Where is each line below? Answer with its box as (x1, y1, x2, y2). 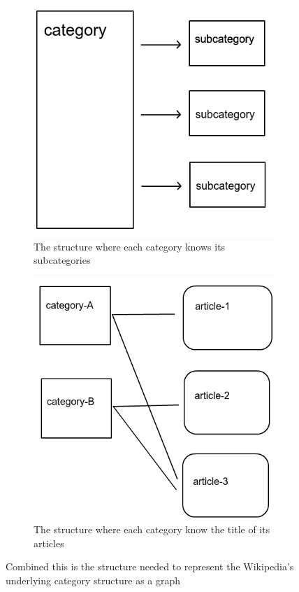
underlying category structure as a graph (6, 572, 181, 587)
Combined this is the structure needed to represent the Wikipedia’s (6, 559, 294, 574)
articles (34, 535, 64, 550)
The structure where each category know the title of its (34, 522, 270, 537)
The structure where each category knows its (34, 239, 226, 253)
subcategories (34, 253, 91, 267)
